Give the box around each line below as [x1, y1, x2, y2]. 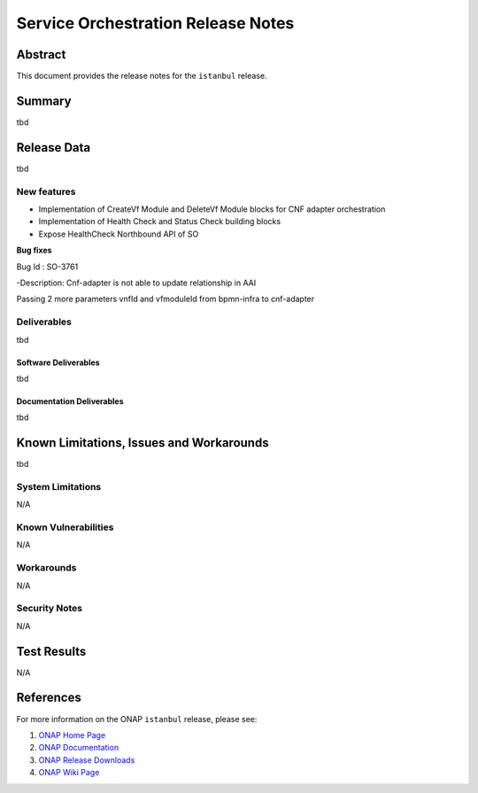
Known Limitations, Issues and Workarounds [16, 435, 269, 451]
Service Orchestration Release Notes [16, 13, 295, 33]
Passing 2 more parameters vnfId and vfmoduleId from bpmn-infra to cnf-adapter [16, 293, 315, 305]
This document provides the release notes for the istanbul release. [16, 71, 267, 82]
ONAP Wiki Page [38, 767, 100, 778]
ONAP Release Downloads [38, 754, 135, 766]
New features [16, 185, 76, 198]
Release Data [16, 140, 91, 155]
